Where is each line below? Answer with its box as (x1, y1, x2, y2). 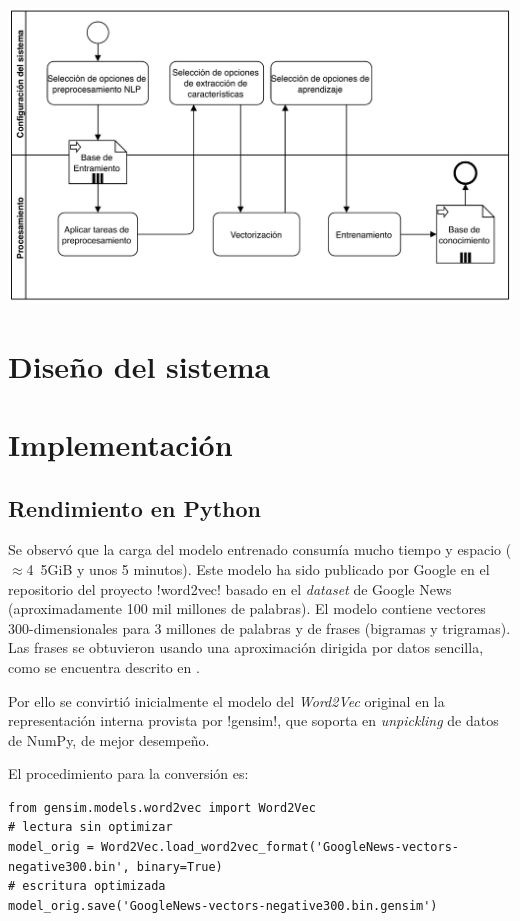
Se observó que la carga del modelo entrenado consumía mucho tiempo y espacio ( (8, 539, 512, 560)
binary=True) (136, 859, 223, 874)
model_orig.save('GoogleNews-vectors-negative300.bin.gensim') (8, 898, 438, 913)
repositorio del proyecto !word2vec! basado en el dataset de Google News (8, 578, 452, 599)
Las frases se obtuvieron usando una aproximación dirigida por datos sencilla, (8, 637, 484, 658)
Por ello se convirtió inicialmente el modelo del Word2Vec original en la (8, 690, 445, 711)
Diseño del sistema (8, 345, 271, 386)
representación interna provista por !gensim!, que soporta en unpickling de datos (8, 710, 499, 731)
